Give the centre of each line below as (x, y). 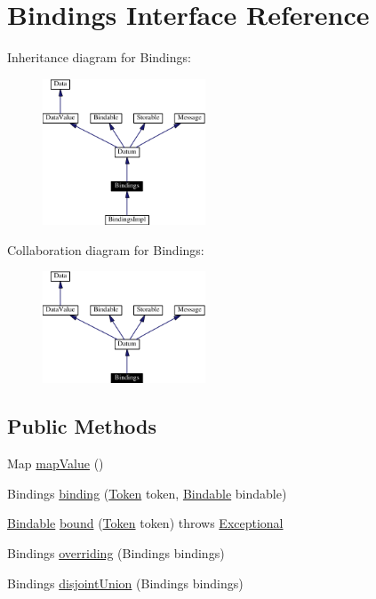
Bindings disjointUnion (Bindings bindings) (125, 583)
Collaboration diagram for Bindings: (106, 249)
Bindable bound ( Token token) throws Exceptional (145, 523)
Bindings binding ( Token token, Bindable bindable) (147, 493)
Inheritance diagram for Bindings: (99, 57)
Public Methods (82, 426)
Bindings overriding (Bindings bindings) (116, 552)
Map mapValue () (56, 463)
